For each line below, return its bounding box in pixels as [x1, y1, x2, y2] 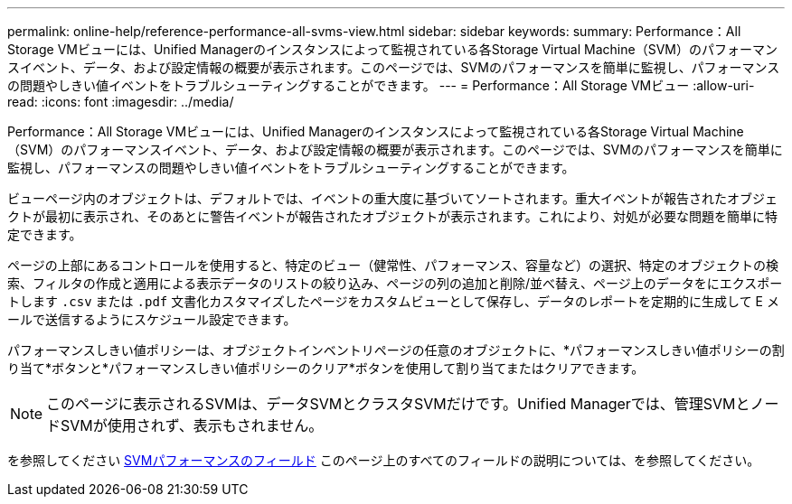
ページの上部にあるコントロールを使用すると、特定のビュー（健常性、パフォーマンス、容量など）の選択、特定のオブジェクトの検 [7, 257, 778, 273]
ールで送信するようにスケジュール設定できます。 [7, 312, 297, 327]
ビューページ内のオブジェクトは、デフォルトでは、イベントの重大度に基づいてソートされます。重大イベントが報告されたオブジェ [7, 191, 778, 206]
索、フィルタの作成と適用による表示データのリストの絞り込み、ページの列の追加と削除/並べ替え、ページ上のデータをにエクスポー [7, 275, 783, 291]
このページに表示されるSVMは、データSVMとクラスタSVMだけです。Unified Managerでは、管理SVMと [46, 395, 750, 413]
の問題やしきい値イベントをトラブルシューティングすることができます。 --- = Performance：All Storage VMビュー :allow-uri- [7, 78, 755, 93]
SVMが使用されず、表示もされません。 [61, 416, 324, 434]
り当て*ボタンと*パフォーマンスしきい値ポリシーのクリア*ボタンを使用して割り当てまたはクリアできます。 [7, 360, 645, 376]
